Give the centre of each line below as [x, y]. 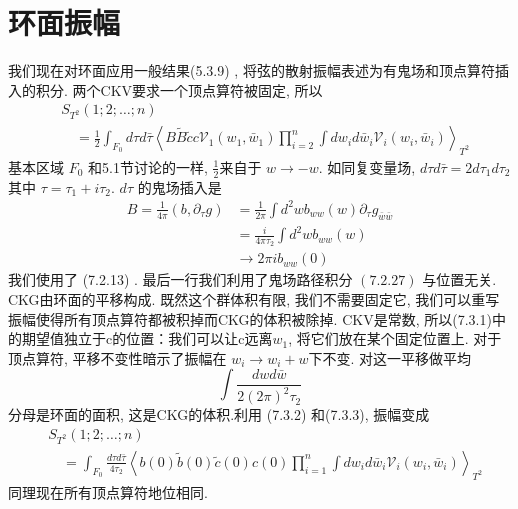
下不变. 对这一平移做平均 [390, 357]
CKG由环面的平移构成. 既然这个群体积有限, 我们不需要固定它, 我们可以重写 [254, 299]
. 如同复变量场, [367, 166]
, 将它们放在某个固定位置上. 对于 [395, 338]
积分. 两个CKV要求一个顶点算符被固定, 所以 [179, 89]
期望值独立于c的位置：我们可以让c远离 [147, 338]
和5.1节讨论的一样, [148, 166]
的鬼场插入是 [179, 186]
